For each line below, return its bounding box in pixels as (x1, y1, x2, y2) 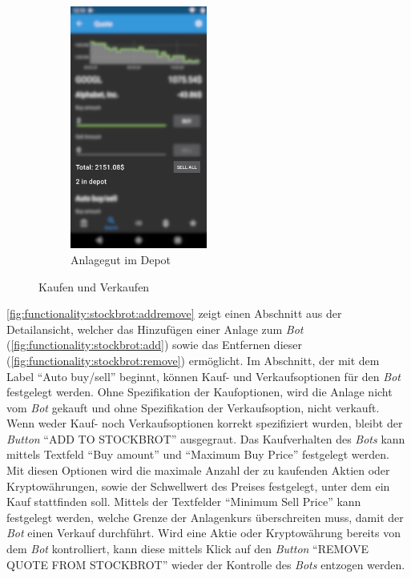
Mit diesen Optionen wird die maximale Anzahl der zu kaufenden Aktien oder (6, 462, 390, 479)
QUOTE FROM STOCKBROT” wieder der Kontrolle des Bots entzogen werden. (6, 556, 405, 572)
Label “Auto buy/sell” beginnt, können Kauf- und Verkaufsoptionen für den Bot (6, 367, 401, 384)
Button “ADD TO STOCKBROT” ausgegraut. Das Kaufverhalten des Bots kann (6, 430, 405, 447)
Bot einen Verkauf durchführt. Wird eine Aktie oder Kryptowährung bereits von (6, 524, 401, 541)
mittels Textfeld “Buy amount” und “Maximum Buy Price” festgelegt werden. (6, 446, 389, 463)
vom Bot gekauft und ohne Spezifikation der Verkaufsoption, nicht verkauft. (6, 399, 380, 415)
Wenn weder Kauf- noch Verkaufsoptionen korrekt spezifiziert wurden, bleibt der (6, 415, 403, 431)
